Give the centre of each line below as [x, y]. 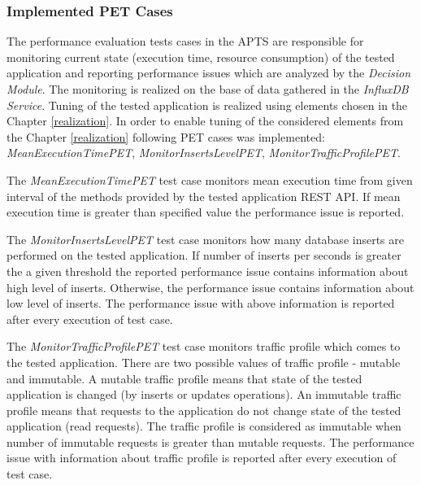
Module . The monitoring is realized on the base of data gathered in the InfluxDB [208, 89]
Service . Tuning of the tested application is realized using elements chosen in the [207, 105]
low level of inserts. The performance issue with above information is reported [201, 303]
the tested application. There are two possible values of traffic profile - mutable [204, 362]
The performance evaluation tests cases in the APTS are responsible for [185, 41]
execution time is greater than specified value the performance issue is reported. [206, 212]
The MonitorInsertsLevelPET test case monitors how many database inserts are [205, 239]
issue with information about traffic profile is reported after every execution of [202, 458]
